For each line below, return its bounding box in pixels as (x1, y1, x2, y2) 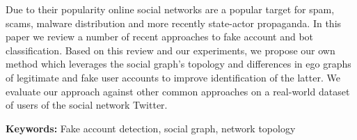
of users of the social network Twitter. (6, 98, 168, 112)
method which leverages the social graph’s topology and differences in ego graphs (6, 56, 351, 71)
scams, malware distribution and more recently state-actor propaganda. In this (6, 15, 342, 30)
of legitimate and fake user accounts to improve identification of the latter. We (6, 70, 340, 84)
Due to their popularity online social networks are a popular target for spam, (6, 2, 335, 16)
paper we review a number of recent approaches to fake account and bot (6, 29, 314, 44)
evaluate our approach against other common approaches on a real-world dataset (6, 84, 350, 98)
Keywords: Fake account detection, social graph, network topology (6, 120, 296, 135)
